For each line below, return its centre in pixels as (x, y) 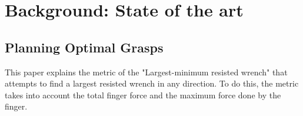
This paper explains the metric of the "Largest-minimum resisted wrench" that (146, 72)
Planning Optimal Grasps (84, 47)
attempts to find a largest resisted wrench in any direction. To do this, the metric (152, 83)
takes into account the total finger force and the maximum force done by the (143, 95)
